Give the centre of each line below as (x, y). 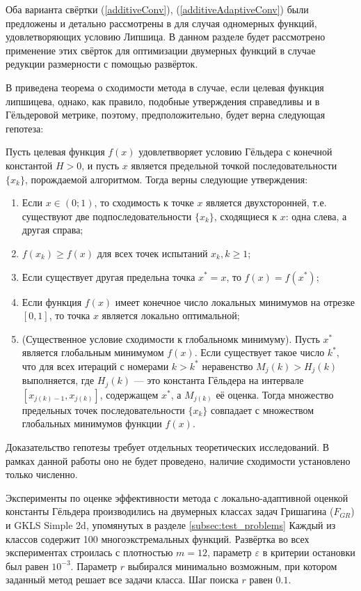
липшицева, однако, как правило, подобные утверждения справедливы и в (163, 101)
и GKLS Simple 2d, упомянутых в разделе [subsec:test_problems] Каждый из (171, 524)
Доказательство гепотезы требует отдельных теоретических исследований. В (168, 446)
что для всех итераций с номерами (95, 366)
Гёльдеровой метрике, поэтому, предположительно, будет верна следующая (166, 115)
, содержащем (129, 394)
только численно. (42, 474)
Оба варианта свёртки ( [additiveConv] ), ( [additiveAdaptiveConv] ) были (157, 9)
